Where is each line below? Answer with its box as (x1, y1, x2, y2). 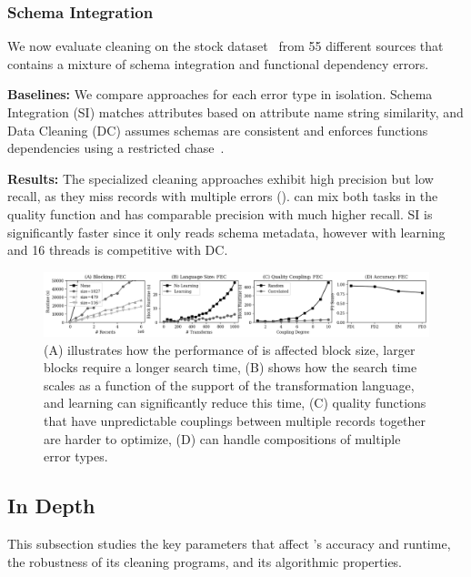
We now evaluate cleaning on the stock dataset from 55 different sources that (7, 36, 444, 56)
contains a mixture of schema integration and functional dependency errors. (7, 54, 429, 73)
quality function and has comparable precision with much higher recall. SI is (7, 204, 433, 223)
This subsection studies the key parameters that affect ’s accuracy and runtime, (7, 533, 451, 552)
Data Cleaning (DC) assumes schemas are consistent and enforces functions (7, 120, 428, 139)
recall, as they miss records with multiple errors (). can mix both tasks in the (7, 187, 438, 206)
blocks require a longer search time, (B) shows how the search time (44, 358, 417, 377)
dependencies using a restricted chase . (7, 138, 225, 157)
